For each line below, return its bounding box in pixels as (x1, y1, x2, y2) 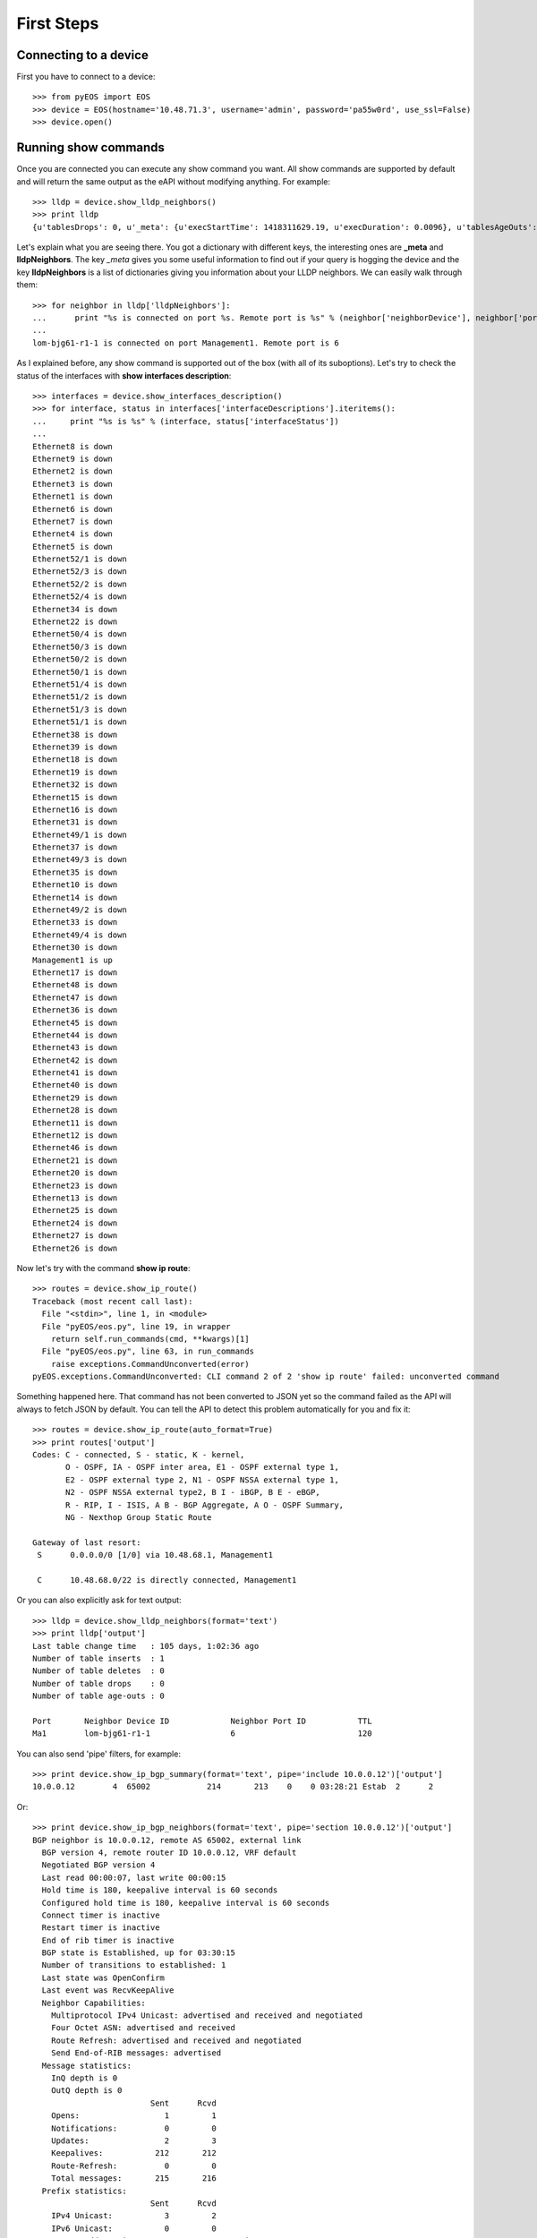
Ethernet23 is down (32, 1180, 118, 1191)
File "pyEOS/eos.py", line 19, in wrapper (41, 1321, 232, 1331)
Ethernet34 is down (32, 604, 118, 614)
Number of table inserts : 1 (32, 1653, 166, 1663)
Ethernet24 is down (32, 1217, 118, 1228)
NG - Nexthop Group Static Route (65, 1512, 212, 1522)
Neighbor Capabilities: (41, 1997, 147, 2008)
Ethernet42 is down (32, 1055, 118, 1065)
